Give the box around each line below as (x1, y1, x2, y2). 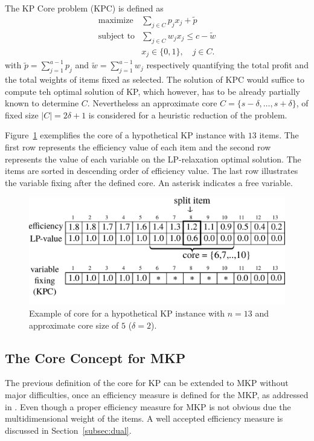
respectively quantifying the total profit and (146, 59, 309, 71)
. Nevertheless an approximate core (87, 97, 217, 109)
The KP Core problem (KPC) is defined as (5, 2, 164, 14)
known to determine (5, 97, 79, 109)
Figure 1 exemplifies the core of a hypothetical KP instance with (5, 129, 246, 141)
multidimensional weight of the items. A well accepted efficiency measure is (5, 412, 283, 425)
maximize (98, 16, 133, 25)
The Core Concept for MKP (5, 348, 186, 367)
